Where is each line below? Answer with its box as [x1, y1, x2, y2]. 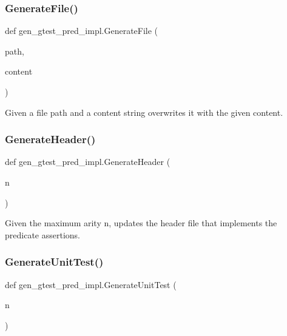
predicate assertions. [5, 228, 80, 241]
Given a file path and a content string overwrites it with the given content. [5, 106, 283, 118]
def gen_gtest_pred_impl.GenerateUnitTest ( [5, 278, 177, 291]
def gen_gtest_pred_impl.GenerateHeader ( [5, 155, 171, 168]
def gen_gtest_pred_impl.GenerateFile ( [5, 24, 158, 37]
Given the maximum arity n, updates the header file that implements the [5, 217, 277, 229]
